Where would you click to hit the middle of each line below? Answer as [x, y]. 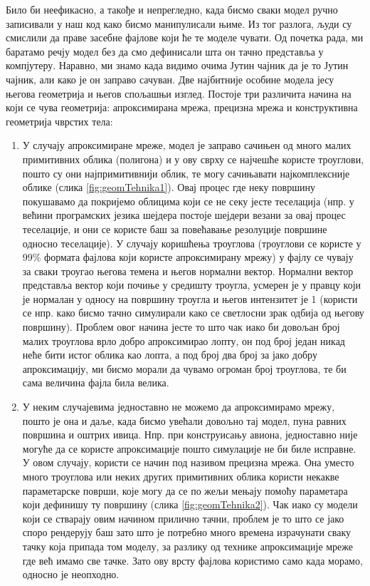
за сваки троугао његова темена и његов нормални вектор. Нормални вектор [188, 271]
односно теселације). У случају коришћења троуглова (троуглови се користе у [192, 243]
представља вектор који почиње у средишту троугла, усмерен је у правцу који [192, 285]
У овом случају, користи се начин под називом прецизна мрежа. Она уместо [188, 462]
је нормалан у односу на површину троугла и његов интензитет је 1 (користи [190, 298]
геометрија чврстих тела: [59, 121]
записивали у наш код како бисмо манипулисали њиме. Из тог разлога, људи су [179, 23]
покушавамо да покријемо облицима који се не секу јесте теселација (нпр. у [188, 201]
